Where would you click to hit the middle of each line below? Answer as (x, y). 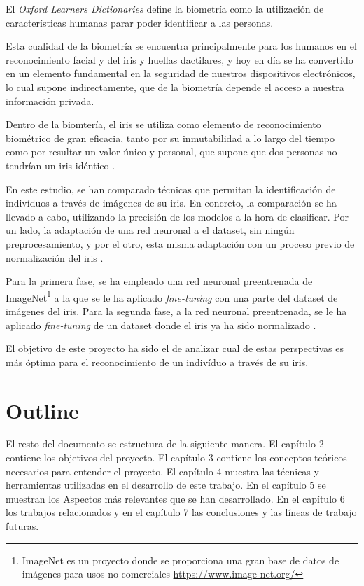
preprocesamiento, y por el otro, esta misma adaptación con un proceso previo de (180, 243)
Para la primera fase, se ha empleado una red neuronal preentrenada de (159, 281)
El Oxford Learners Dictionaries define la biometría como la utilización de (165, 8)
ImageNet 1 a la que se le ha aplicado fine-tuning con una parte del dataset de (172, 296)
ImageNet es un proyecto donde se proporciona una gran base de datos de (181, 560)
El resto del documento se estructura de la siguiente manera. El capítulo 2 (165, 444)
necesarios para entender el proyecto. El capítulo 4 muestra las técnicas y (162, 471)
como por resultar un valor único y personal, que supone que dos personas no (171, 152)
